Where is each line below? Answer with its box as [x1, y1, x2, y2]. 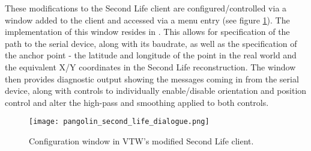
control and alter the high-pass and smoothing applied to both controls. [5, 96, 269, 108]
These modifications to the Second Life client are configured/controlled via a [5, 2, 287, 14]
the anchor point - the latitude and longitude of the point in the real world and [5, 49, 297, 61]
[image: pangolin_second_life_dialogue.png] [29, 117, 210, 126]
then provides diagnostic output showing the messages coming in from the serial [5, 72, 299, 85]
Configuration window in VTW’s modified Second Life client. [29, 135, 254, 147]
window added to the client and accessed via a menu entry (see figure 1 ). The [5, 13, 290, 26]
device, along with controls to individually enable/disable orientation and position [5, 84, 307, 97]
